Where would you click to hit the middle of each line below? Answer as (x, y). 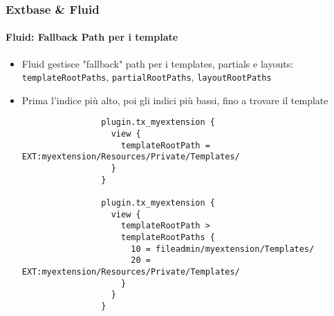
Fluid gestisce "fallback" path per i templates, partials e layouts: (158, 63)
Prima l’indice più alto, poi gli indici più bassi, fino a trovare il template (175, 100)
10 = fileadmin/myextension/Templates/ (223, 249)
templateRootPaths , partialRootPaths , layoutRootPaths (147, 77)
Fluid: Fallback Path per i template (92, 37)
